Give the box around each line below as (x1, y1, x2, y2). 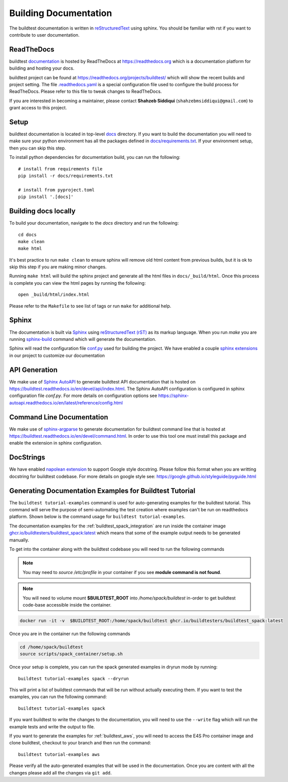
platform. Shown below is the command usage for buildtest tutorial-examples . (9, 514, 186, 520)
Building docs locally (9, 207, 76, 216)
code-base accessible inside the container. (22, 602, 112, 608)
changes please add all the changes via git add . (9, 769, 112, 775)
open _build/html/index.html (18, 292, 89, 298)
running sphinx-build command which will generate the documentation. (9, 336, 156, 342)
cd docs (18, 232, 37, 238)
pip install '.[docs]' (18, 194, 74, 200)
